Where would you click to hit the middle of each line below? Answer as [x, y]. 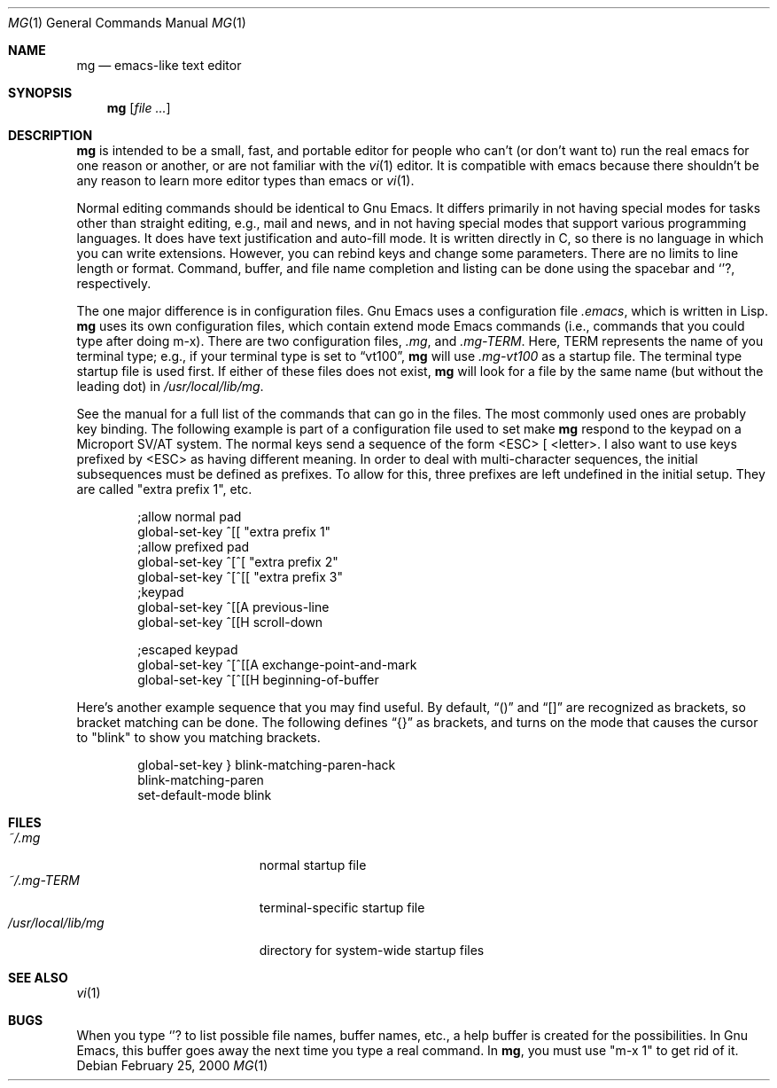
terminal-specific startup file [342, 908]
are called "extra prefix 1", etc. [164, 489]
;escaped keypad [188, 650]
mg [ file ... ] [139, 108]
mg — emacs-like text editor [159, 65]
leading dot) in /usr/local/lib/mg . [170, 386]
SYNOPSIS [40, 93]
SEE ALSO [38, 978]
